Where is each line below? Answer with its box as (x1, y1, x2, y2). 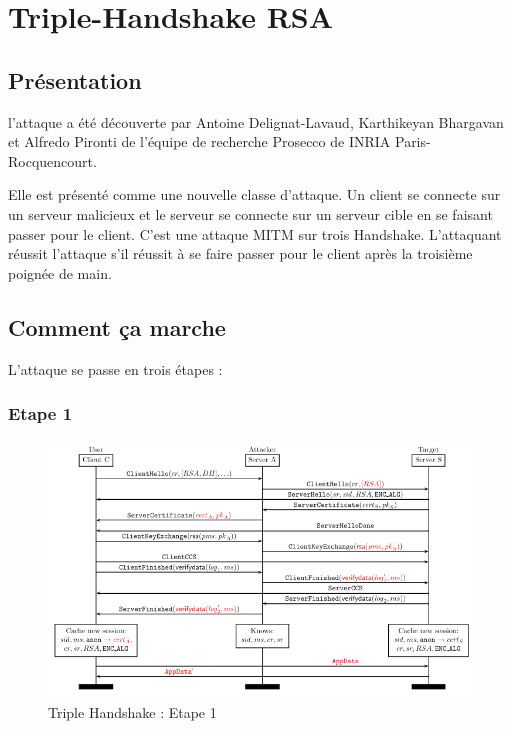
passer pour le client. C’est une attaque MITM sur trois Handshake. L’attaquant (8, 223, 502, 244)
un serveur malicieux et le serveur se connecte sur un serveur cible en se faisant (8, 203, 493, 224)
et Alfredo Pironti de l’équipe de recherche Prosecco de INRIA (8, 131, 391, 152)
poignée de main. (8, 262, 112, 283)
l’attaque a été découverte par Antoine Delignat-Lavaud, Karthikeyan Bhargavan (8, 111, 504, 132)
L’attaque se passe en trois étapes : (8, 358, 223, 379)
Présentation (8, 64, 142, 95)
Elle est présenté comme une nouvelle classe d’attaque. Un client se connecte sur (8, 184, 501, 205)
